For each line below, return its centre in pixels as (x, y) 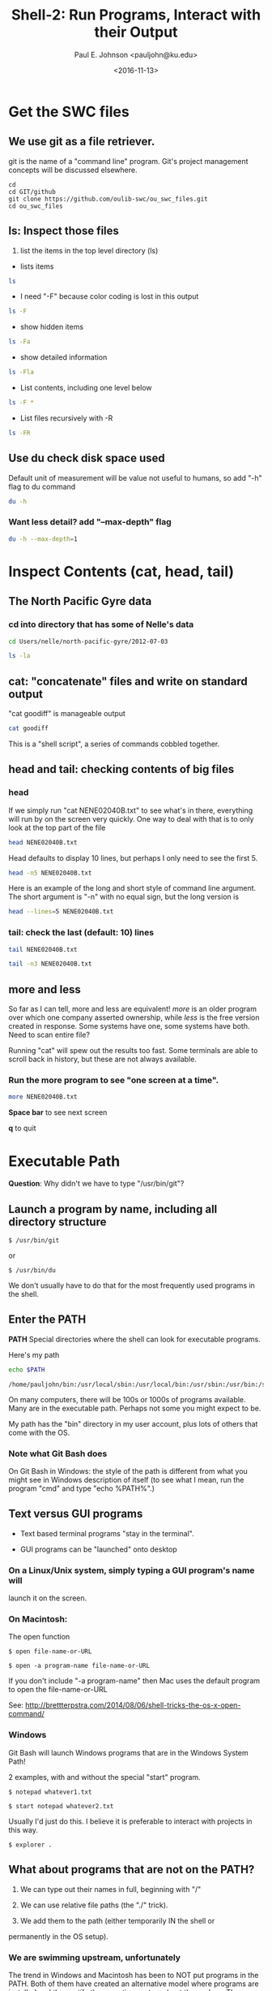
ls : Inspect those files (64, 231)
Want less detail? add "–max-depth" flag (90, 522)
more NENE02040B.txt (43, 1097)
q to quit (22, 1128)
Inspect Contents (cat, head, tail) (121, 571)
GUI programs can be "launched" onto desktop (98, 1549)
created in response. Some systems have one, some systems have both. (129, 1026)
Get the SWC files (69, 112)
